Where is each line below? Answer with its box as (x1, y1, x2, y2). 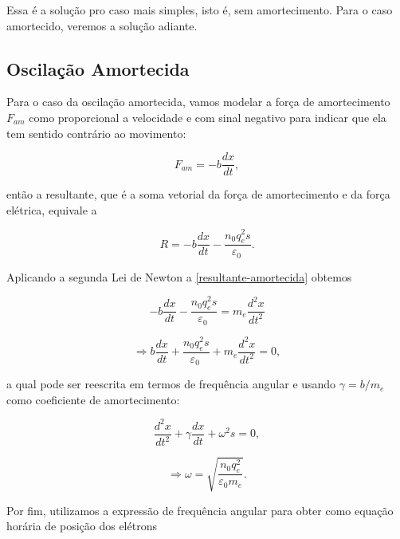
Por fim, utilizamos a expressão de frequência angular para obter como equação (6, 502, 394, 518)
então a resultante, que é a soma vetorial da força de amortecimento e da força (6, 186, 390, 203)
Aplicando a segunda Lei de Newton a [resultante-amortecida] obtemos (6, 268, 352, 285)
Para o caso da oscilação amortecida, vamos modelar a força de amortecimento (6, 93, 390, 110)
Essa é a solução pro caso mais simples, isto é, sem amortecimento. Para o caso (6, 2, 393, 18)
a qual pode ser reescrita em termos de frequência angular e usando (6, 376, 336, 392)
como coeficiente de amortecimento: (6, 391, 180, 407)
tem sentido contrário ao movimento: (6, 124, 186, 141)
